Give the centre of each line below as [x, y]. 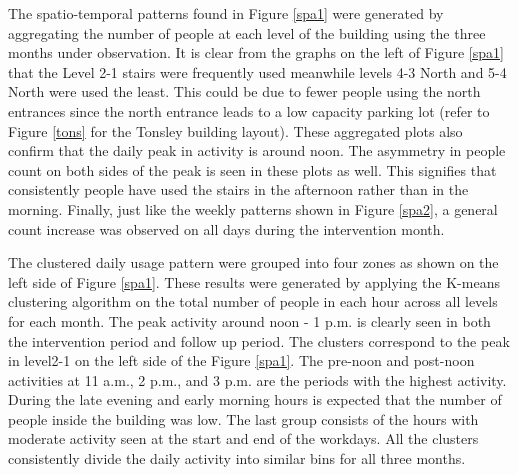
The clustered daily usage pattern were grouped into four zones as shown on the [253, 262]
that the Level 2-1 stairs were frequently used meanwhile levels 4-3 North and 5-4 [257, 71]
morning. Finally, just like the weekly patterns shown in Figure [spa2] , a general [253, 208]
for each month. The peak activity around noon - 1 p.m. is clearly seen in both [249, 320]
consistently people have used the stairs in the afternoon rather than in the [238, 189]
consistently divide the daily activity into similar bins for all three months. [237, 458]
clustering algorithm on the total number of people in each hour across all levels [253, 301]
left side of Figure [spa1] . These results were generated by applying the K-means [254, 281]
